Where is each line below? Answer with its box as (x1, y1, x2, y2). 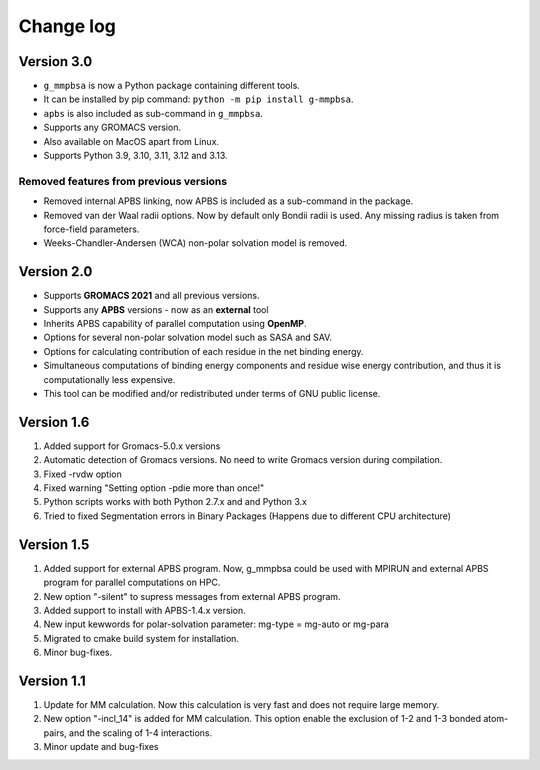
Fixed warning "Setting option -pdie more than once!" (43, 482, 265, 494)
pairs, (43, 726, 67, 739)
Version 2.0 (18, 263, 93, 280)
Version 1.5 (18, 536, 90, 553)
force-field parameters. (43, 223, 140, 235)
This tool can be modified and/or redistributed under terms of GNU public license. (43, 387, 381, 399)
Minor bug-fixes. (43, 646, 113, 659)
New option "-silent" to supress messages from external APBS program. (43, 590, 341, 602)
